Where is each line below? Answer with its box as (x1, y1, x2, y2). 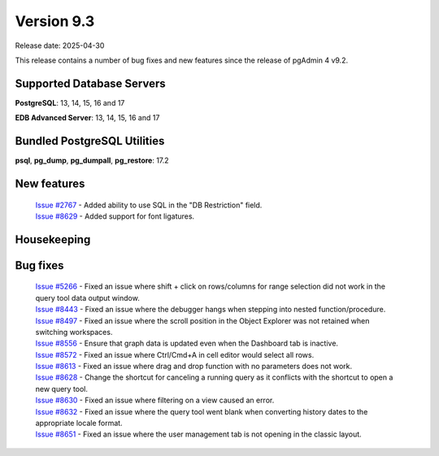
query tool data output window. (35, 293, 140, 302)
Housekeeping (15, 232, 91, 246)
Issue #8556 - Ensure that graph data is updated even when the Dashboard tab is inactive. (35, 338, 339, 349)
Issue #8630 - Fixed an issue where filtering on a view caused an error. (35, 395, 275, 406)
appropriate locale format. (35, 419, 123, 428)
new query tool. (35, 384, 89, 393)
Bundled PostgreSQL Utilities (15, 134, 165, 148)
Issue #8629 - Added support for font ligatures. (35, 211, 195, 221)
